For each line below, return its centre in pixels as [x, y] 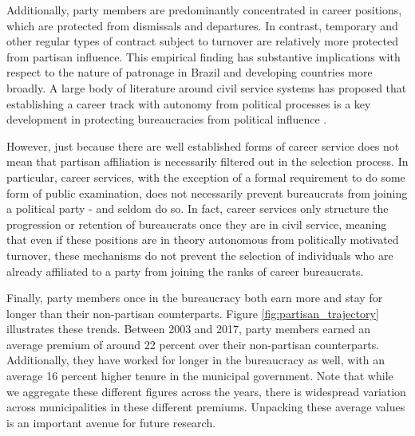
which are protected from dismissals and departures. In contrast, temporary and [202, 25]
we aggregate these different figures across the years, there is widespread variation [206, 391]
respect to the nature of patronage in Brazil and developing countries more [190, 72]
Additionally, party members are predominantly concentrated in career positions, [204, 10]
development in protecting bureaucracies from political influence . [167, 119]
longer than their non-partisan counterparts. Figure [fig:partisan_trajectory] [193, 313]
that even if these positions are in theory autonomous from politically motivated [203, 240]
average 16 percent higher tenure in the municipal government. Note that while [200, 376]
